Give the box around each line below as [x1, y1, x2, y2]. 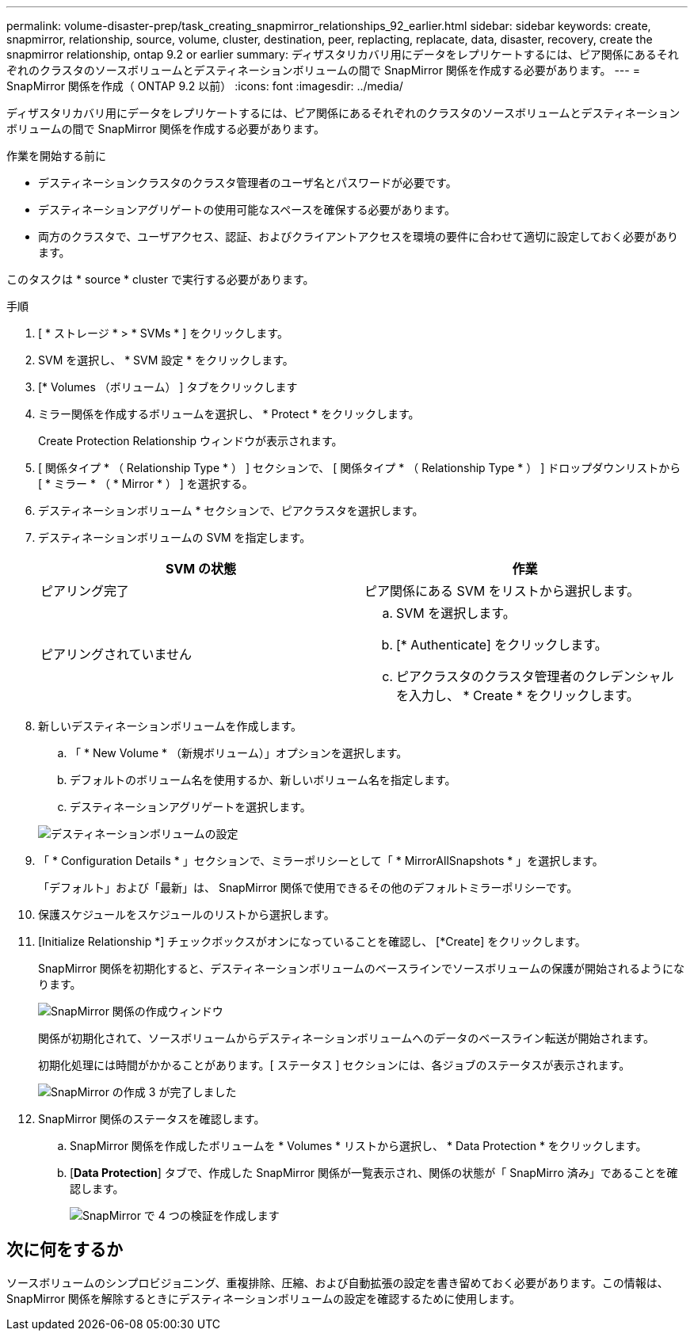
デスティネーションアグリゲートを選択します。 [70, 800, 311, 813]
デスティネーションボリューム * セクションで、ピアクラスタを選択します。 [38, 504, 424, 517]
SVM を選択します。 [396, 605, 516, 621]
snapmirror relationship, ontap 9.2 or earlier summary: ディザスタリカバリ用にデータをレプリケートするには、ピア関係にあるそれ [6, 48, 679, 61]
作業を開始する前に [6, 149, 106, 162]
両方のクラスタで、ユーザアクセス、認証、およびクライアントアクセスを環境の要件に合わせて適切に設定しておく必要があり [38, 230, 679, 243]
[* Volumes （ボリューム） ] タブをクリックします [38, 380, 298, 394]
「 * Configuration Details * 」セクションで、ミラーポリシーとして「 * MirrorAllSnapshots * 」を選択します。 [38, 854, 604, 867]
